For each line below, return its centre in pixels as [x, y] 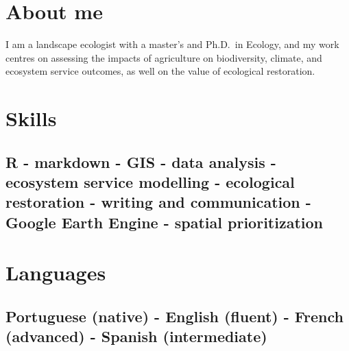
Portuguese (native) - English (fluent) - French [174, 316]
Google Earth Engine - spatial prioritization [164, 222]
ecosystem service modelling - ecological [150, 182]
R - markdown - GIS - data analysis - [141, 161]
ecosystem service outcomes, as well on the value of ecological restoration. [160, 71]
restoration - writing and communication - [158, 202]
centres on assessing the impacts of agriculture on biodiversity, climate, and [164, 57]
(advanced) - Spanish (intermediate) [136, 336]
